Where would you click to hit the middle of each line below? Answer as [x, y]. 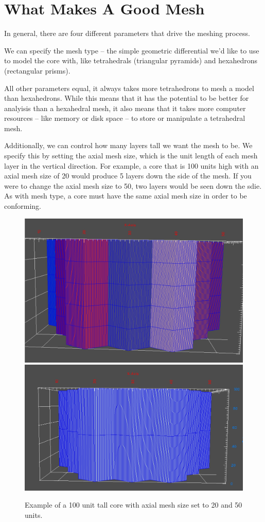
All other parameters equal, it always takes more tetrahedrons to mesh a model [129, 88]
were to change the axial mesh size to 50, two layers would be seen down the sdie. [133, 185]
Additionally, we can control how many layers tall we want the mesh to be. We [128, 145]
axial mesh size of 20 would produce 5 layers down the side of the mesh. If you [128, 176]
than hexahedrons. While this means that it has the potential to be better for [127, 98]
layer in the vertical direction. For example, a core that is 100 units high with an [131, 165]
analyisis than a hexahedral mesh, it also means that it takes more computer [125, 108]
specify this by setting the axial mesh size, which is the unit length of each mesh [131, 156]
